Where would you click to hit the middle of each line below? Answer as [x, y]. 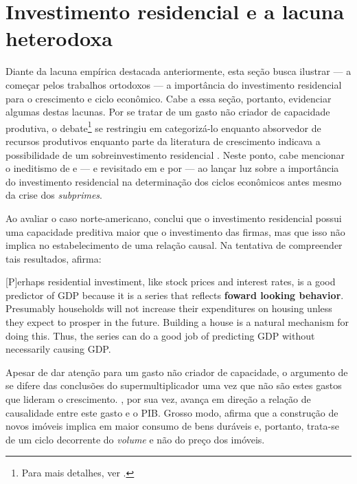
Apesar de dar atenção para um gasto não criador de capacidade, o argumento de [177, 372]
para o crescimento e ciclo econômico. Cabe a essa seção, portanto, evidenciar [169, 98]
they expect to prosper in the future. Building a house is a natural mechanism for [177, 322]
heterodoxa [59, 38]
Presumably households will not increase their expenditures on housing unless [169, 308]
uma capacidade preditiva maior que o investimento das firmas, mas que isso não [175, 231]
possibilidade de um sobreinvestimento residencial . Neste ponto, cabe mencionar [175, 154]
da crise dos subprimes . [54, 195]
